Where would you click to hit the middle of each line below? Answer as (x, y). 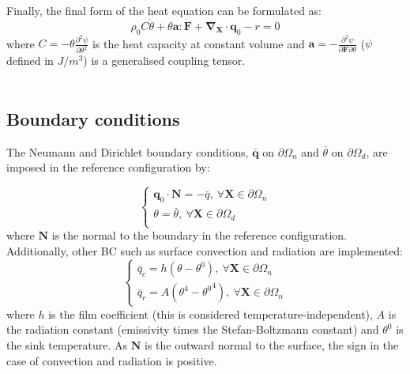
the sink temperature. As (67, 344)
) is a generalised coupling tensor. (164, 60)
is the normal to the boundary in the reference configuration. (199, 235)
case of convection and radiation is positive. (112, 360)
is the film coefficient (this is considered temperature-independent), (211, 314)
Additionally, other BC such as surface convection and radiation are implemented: (205, 250)
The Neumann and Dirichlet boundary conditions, (128, 151)
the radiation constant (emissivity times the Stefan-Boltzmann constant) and (193, 329)
